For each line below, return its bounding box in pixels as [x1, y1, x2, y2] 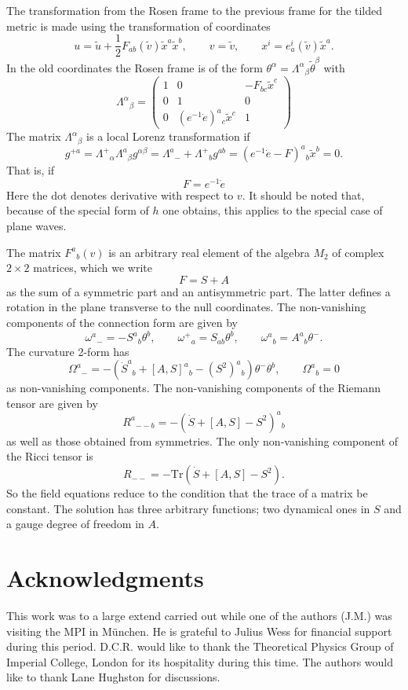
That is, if [6, 162, 55, 178]
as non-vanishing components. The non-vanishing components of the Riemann [6, 380, 381, 396]
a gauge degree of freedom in [6, 516, 144, 532]
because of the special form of [6, 202, 149, 218]
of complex [332, 244, 384, 260]
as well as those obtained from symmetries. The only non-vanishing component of [6, 432, 399, 449]
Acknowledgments [6, 562, 204, 594]
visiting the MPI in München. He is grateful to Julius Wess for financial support [6, 622, 392, 639]
